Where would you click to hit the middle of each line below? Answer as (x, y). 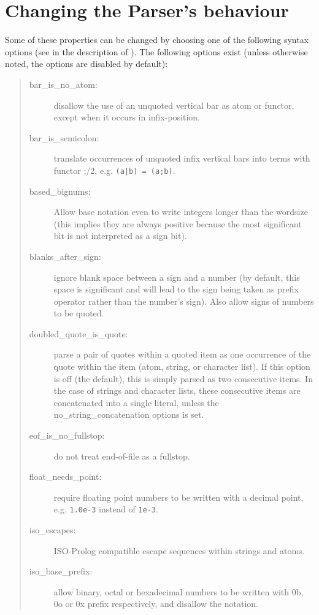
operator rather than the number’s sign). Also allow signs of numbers (184, 301)
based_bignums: (60, 191)
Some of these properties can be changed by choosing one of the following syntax (157, 40)
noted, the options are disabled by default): (86, 64)
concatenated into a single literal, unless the (136, 402)
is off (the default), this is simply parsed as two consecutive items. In (183, 378)
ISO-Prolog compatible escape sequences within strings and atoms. (179, 550)
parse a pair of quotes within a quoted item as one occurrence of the (182, 354)
